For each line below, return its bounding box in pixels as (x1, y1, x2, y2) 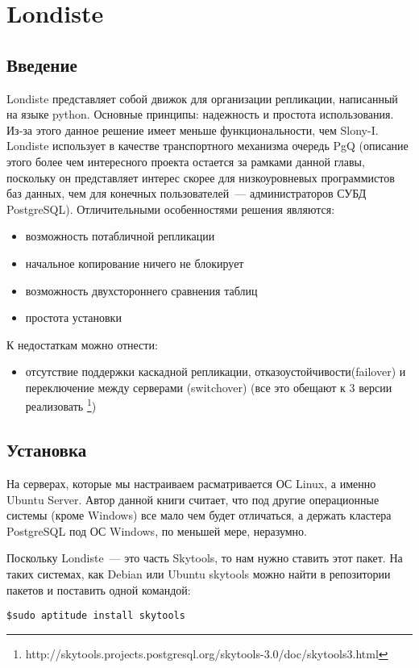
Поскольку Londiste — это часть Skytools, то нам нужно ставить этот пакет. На (6, 549, 403, 566)
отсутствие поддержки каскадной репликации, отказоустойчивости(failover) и (25, 363, 406, 380)
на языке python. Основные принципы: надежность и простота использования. (6, 106, 394, 123)
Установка (6, 437, 87, 462)
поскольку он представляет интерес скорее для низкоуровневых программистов (6, 169, 395, 186)
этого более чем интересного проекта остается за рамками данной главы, (6, 152, 365, 169)
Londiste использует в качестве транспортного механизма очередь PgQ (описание (6, 137, 409, 154)
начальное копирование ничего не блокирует (25, 254, 244, 271)
